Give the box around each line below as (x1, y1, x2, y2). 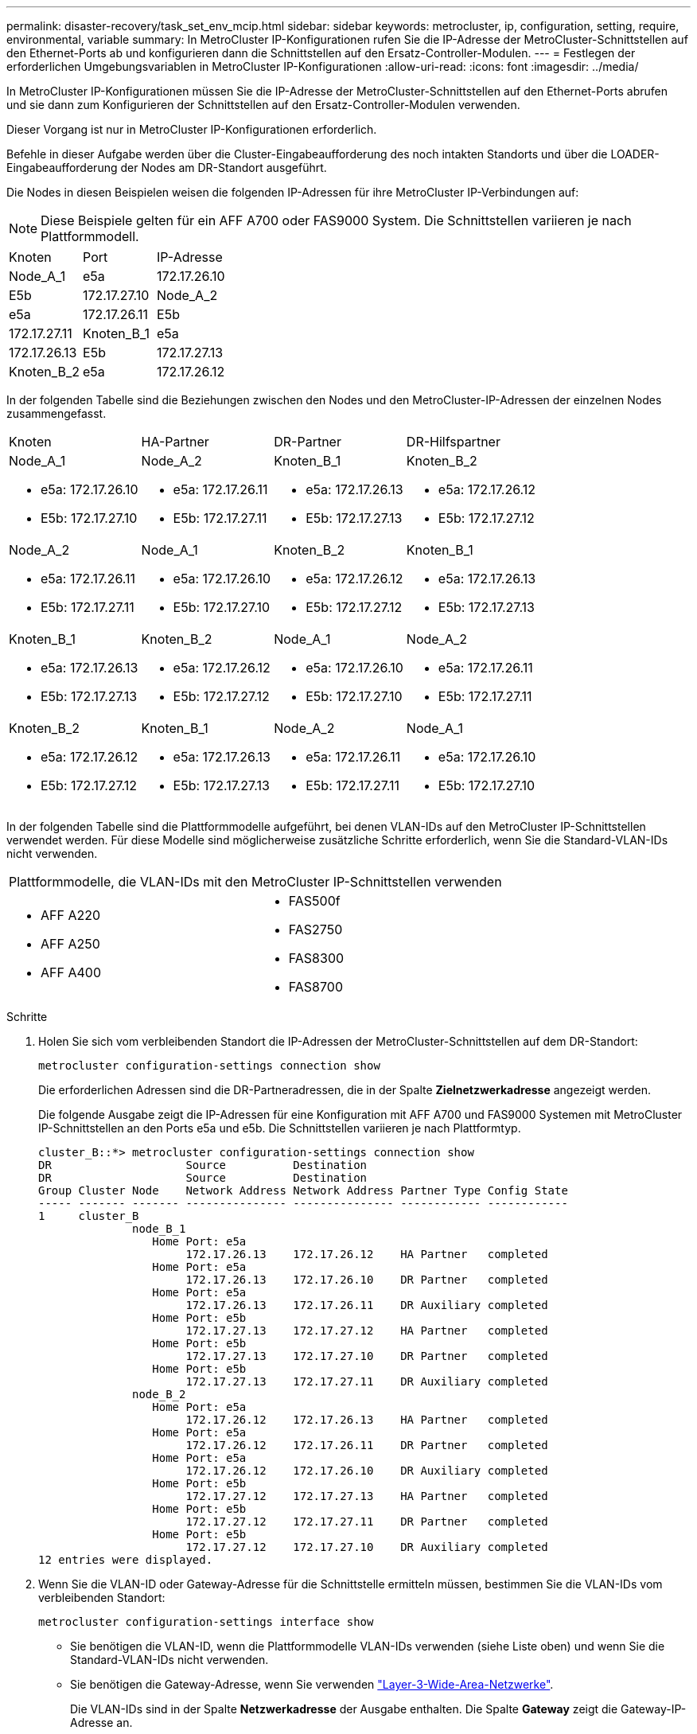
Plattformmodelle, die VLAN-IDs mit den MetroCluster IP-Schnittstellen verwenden (9, 874, 502, 890)
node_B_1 (132, 1222, 186, 1235)
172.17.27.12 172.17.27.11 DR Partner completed (185, 1515, 548, 1528)
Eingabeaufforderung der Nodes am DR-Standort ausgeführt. (6, 161, 327, 174)
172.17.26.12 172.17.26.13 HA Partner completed (185, 1413, 548, 1426)
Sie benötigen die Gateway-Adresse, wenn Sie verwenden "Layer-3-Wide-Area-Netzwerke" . (70, 1677, 554, 1691)
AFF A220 (41, 907, 101, 923)
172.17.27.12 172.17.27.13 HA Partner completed (185, 1490, 548, 1502)
